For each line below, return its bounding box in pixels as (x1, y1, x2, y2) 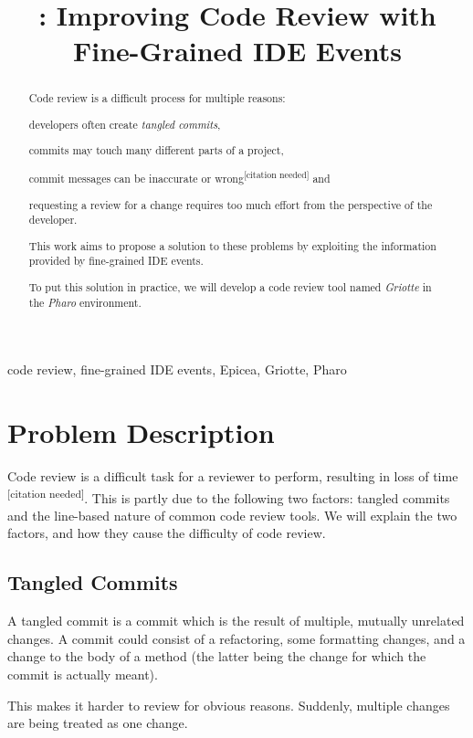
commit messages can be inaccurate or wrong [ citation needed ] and (28, 168, 331, 185)
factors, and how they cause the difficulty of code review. (7, 523, 326, 543)
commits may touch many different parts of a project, (28, 142, 284, 158)
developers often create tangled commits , (28, 116, 221, 132)
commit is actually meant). (7, 664, 158, 683)
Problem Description (7, 414, 275, 451)
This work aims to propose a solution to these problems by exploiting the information (28, 237, 436, 253)
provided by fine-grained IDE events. (28, 253, 204, 269)
